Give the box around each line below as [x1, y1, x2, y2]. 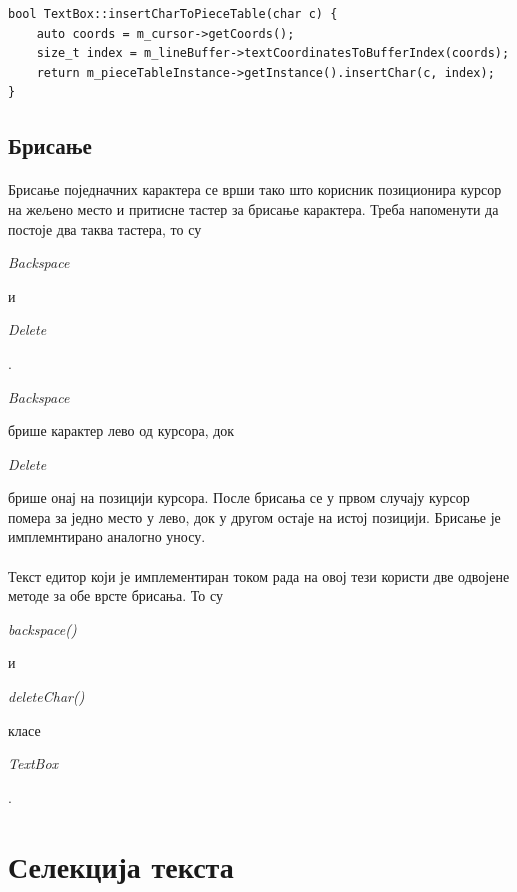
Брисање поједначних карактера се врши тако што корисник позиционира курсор [8, 179, 502, 200]
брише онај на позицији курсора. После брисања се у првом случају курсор [8, 487, 470, 508]
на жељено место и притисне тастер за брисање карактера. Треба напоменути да [8, 198, 499, 219]
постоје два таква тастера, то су [8, 218, 202, 239]
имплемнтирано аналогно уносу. [8, 526, 206, 547]
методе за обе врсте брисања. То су [8, 585, 223, 606]
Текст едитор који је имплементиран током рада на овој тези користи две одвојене [8, 565, 510, 586]
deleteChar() [8, 686, 85, 707]
